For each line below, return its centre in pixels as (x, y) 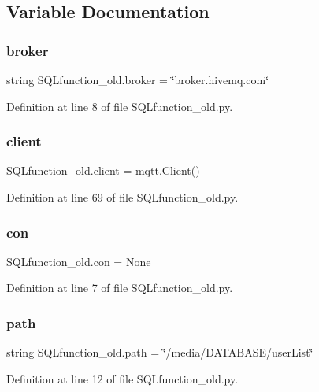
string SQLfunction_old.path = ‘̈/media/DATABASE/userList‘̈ (160, 352)
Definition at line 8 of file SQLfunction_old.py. (120, 106)
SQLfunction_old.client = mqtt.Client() (103, 170)
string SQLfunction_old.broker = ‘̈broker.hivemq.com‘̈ (138, 80)
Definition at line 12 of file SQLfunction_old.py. (122, 378)
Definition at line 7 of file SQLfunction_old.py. (120, 288)
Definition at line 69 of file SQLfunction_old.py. (122, 197)
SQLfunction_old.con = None (79, 261)
